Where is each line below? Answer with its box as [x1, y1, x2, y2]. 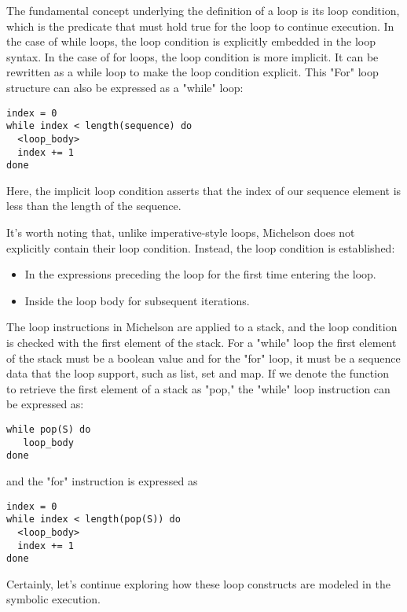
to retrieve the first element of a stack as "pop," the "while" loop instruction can [6, 380, 390, 396]
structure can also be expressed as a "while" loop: [6, 79, 244, 95]
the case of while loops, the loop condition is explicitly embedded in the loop [6, 33, 376, 50]
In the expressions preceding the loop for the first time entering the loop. [24, 266, 376, 282]
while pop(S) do [6, 423, 91, 435]
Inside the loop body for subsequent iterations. [24, 292, 250, 308]
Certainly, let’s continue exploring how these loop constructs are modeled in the [6, 575, 390, 592]
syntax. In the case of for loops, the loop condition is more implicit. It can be [6, 48, 379, 65]
